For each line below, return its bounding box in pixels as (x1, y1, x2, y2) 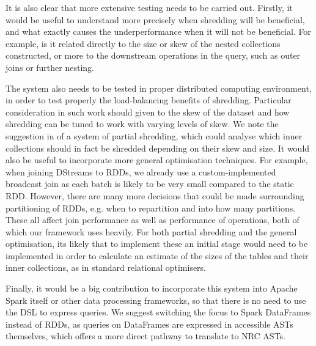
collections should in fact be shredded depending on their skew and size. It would (6, 141, 310, 154)
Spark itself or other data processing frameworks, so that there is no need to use (6, 293, 306, 306)
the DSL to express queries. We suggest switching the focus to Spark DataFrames (6, 306, 311, 318)
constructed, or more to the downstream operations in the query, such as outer (6, 49, 301, 62)
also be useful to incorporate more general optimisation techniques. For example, (6, 153, 308, 166)
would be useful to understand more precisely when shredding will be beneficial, (6, 13, 305, 26)
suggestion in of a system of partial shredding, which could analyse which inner (6, 129, 303, 142)
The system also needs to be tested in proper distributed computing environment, (6, 81, 312, 94)
